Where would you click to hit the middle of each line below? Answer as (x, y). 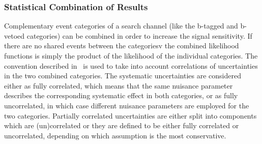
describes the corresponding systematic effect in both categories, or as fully (121, 95)
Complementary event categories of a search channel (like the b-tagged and (121, 26)
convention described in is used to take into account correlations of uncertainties (131, 65)
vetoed (14, 35)
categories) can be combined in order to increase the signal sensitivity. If (139, 35)
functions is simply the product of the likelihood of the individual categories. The (131, 55)
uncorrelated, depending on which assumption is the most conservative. (115, 135)
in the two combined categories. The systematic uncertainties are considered (123, 76)
